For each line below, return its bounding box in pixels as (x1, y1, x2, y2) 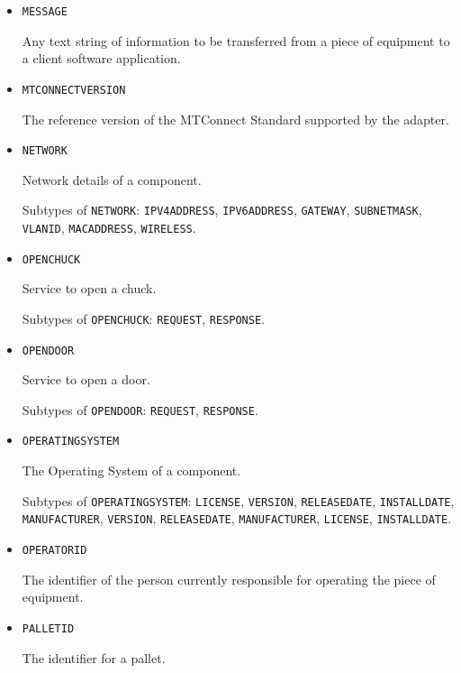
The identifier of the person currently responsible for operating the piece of (22, 569, 436, 588)
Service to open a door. (22, 370, 150, 389)
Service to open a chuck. (22, 279, 157, 298)
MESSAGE (22, 5, 68, 18)
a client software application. (22, 49, 181, 68)
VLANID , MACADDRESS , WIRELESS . (22, 218, 196, 236)
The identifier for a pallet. (22, 648, 166, 667)
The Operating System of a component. (22, 461, 241, 480)
